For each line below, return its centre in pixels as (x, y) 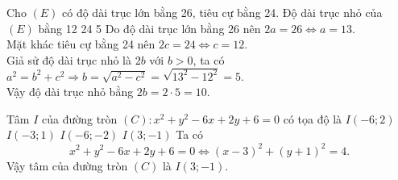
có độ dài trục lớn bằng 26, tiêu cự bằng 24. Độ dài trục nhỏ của (222, 12)
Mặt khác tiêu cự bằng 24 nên (81, 44)
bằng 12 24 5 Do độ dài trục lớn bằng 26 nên (149, 28)
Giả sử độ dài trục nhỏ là (69, 59)
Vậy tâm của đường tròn (67, 165)
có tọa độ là (313, 118)
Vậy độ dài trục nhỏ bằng (70, 92)
